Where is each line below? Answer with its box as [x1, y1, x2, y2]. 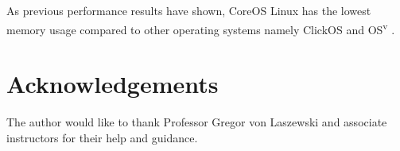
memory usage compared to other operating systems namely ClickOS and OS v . [6, 18, 395, 37]
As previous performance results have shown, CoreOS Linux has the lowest [6, 2, 371, 18]
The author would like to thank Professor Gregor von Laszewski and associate [6, 113, 387, 130]
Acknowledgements [6, 68, 219, 100]
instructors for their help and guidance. [6, 129, 198, 145]
